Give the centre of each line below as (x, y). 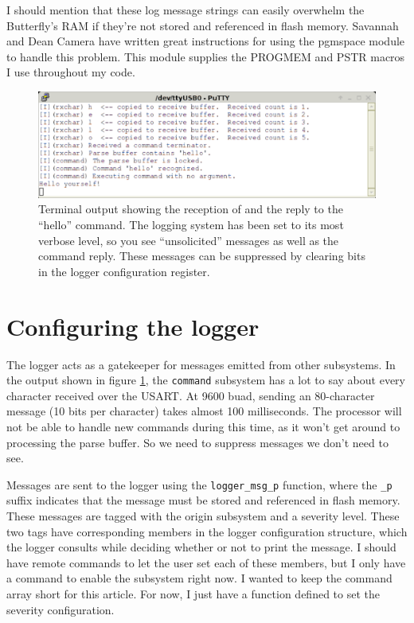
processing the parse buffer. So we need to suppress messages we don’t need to (197, 442)
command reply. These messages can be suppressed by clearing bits (202, 256)
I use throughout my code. (71, 72)
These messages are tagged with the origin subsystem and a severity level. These (203, 515)
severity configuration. (61, 609)
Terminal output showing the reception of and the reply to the (191, 209)
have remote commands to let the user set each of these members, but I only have (206, 562)
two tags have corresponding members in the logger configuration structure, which (207, 531)
